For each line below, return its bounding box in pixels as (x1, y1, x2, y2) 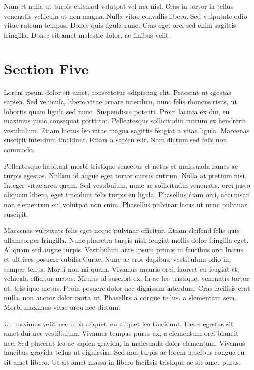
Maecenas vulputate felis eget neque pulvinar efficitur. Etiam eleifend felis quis (4, 225, 240, 235)
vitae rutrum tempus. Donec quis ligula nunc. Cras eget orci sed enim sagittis (4, 20, 236, 30)
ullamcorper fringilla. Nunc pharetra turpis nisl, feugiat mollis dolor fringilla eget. (4, 234, 249, 245)
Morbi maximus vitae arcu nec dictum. (4, 301, 121, 312)
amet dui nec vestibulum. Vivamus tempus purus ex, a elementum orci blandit (4, 328, 239, 338)
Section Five (4, 58, 89, 78)
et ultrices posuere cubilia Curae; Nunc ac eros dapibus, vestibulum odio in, (4, 254, 231, 264)
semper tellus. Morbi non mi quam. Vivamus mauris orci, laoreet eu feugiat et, (4, 263, 239, 274)
